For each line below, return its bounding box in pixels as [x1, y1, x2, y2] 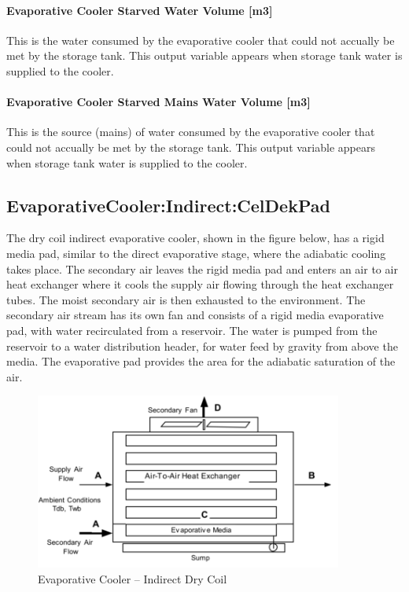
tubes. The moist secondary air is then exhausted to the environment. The [6, 291, 366, 307]
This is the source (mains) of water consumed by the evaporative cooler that [6, 123, 375, 140]
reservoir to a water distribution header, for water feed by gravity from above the [6, 337, 398, 354]
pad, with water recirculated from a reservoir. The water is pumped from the [6, 322, 378, 338]
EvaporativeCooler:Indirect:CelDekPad [6, 193, 330, 217]
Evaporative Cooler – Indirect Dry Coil [38, 570, 227, 586]
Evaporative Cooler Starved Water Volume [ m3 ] [6, 2, 273, 18]
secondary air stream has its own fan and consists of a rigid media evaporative [6, 307, 384, 323]
